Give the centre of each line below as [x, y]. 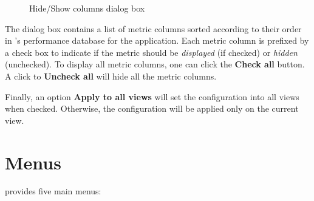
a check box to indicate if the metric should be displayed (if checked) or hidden [151, 52]
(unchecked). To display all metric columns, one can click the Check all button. [155, 64]
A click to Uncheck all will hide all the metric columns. [111, 76]
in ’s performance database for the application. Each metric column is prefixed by [157, 40]
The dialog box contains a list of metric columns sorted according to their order [153, 28]
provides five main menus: [53, 191]
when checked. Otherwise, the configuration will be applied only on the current [152, 108]
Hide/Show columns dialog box [87, 8]
